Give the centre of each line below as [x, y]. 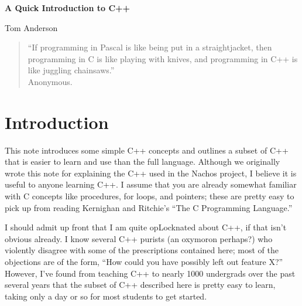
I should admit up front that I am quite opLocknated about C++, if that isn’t [146, 227]
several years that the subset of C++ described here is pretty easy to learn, [140, 285]
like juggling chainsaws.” [71, 70]
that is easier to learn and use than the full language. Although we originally [143, 161]
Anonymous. [50, 81]
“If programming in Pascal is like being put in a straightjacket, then [150, 47]
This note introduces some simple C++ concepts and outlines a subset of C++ [147, 150]
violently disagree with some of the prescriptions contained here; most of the [142, 250]
